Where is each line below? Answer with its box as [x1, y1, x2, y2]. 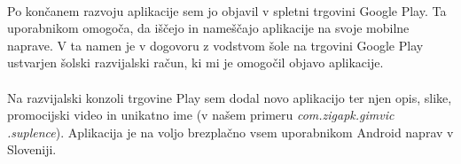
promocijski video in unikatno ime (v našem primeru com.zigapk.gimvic [7, 105, 395, 124]
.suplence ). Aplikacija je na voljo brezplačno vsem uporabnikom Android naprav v [7, 122, 454, 141]
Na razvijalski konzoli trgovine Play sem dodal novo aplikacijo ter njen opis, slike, [7, 88, 452, 106]
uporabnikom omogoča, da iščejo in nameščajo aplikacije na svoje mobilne [7, 19, 410, 37]
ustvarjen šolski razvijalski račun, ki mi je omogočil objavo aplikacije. [7, 53, 384, 72]
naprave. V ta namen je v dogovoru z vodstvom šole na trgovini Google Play [7, 35, 424, 54]
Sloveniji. [7, 140, 57, 159]
